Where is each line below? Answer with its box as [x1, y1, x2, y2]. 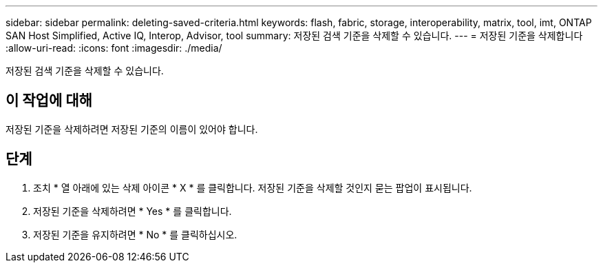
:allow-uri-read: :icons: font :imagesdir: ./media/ [6, 42, 222, 54]
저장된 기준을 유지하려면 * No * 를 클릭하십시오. [33, 228, 237, 240]
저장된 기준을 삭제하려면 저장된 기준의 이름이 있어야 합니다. [6, 123, 258, 135]
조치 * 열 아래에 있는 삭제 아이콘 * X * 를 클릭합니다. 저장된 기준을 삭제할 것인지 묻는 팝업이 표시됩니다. [33, 181, 472, 194]
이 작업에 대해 [6, 92, 92, 110]
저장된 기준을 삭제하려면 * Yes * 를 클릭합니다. [33, 205, 232, 217]
